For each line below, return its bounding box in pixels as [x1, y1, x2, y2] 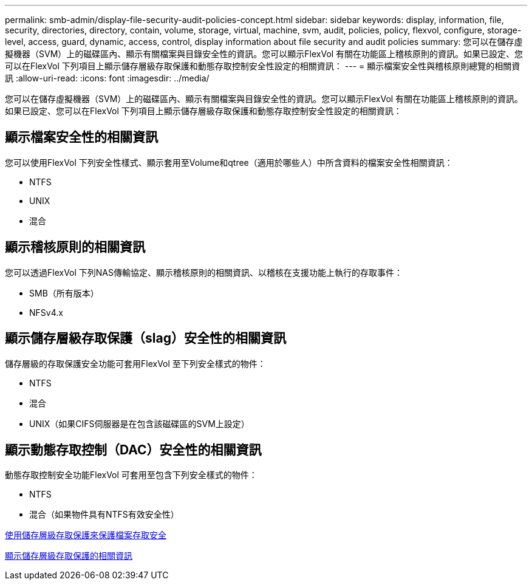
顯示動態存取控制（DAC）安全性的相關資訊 [5, 442, 262, 457]
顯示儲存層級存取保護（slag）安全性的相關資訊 [5, 330, 286, 346]
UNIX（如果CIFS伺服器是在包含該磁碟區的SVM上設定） [29, 418, 250, 429]
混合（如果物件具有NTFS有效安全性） [29, 509, 179, 520]
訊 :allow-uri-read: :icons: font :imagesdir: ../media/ [5, 73, 210, 83]
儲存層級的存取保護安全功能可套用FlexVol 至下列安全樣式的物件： [5, 358, 266, 369]
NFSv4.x [29, 307, 63, 318]
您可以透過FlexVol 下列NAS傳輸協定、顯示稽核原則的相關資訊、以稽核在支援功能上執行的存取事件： [5, 267, 403, 278]
